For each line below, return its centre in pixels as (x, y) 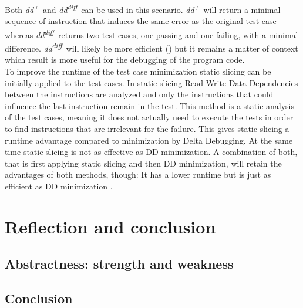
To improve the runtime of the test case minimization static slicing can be (138, 71)
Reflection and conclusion (110, 226)
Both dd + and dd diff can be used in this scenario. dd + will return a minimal (143, 9)
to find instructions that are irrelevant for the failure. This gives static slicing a (147, 128)
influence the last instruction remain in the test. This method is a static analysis (150, 105)
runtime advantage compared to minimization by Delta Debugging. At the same (149, 140)
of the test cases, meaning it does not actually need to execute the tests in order (149, 117)
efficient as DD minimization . (59, 186)
